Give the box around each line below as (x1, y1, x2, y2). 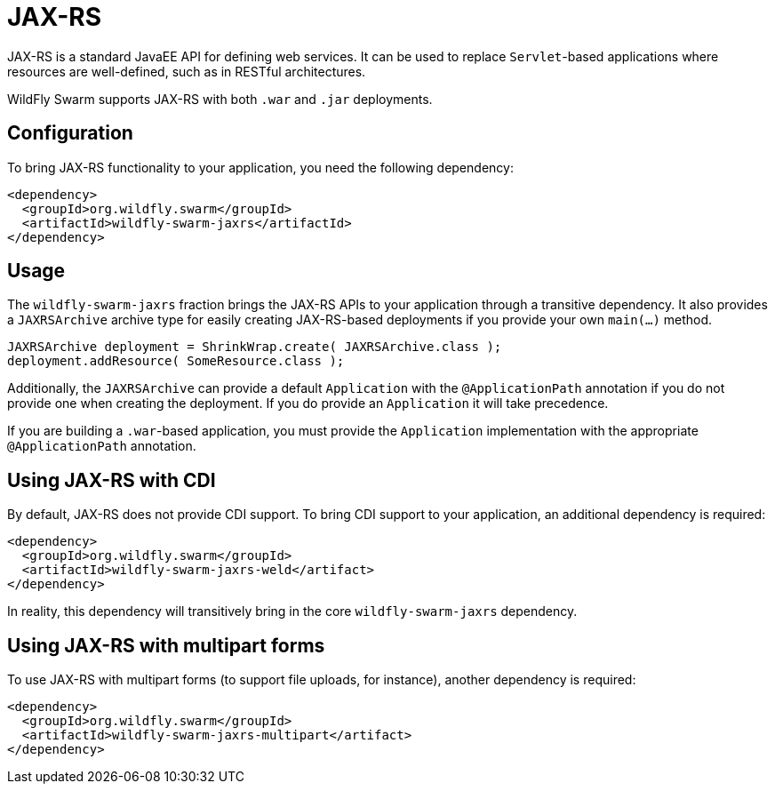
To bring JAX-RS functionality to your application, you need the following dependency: (7, 159, 514, 175)
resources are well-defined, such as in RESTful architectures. (7, 63, 366, 79)
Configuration (7, 122, 133, 145)
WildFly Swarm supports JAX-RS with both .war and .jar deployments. (7, 91, 433, 107)
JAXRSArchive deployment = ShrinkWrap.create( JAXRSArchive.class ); (7, 340, 502, 355)
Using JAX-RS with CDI (7, 468, 216, 491)
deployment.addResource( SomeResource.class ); (7, 354, 345, 369)
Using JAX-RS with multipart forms (7, 634, 325, 657)
